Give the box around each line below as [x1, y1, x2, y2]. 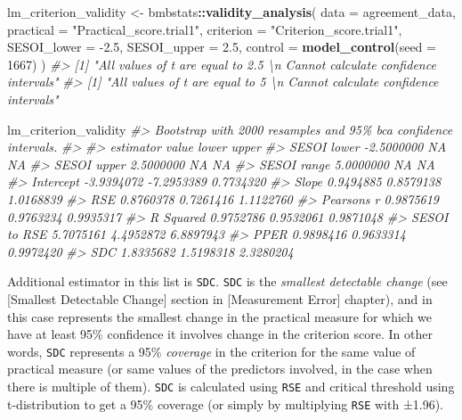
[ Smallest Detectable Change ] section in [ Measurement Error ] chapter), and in [7, 289, 433, 308]
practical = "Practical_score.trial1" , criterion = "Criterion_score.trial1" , [7, 20, 402, 38]
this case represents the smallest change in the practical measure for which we [7, 307, 433, 325]
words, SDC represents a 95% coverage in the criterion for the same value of [7, 342, 416, 360]
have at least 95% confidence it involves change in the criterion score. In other [7, 325, 433, 343]
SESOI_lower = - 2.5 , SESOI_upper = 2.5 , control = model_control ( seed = [7, 37, 436, 56]
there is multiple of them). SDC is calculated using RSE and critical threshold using [7, 377, 455, 395]
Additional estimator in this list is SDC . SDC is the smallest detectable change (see [7, 272, 448, 291]
